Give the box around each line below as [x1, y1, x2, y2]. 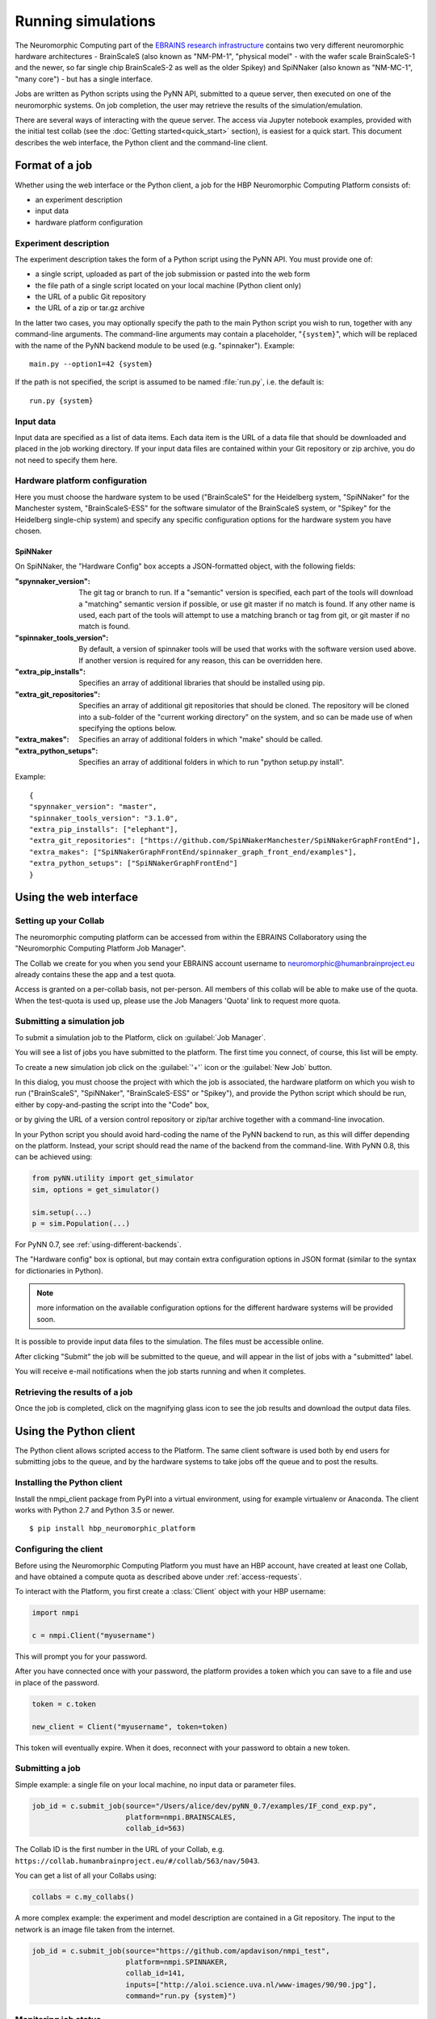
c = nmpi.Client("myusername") [31, 1631, 157, 1640]
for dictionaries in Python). [15, 1266, 104, 1275]
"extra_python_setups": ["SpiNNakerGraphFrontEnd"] [29, 858, 238, 868]
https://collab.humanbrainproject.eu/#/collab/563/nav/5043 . [15, 1856, 260, 1866]
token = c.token [31, 1699, 97, 1708]
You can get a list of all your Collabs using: [15, 1870, 157, 1881]
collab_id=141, [125, 1969, 186, 1978]
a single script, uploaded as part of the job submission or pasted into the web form [35, 269, 311, 279]
